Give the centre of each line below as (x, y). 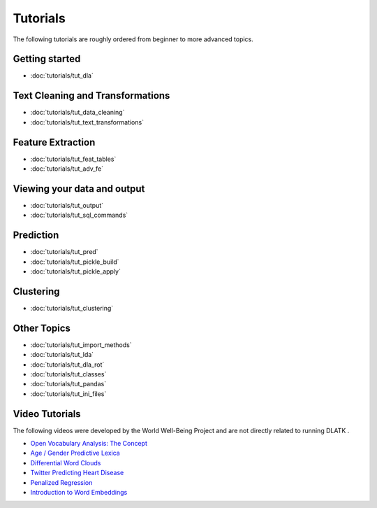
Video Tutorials (47, 414)
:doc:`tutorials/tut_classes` (68, 374)
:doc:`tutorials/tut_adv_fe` (67, 169)
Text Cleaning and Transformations (91, 96)
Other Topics (42, 328)
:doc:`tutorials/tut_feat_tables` (73, 159)
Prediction (36, 235)
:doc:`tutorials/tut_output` (67, 205)
